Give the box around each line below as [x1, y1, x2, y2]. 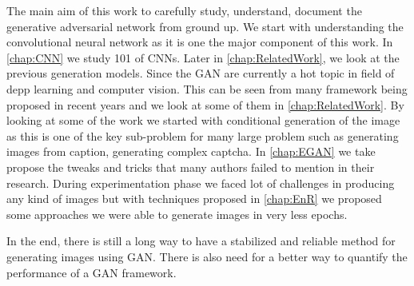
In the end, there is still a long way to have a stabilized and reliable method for [6, 232, 396, 249]
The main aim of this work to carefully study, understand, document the [6, 2, 362, 18]
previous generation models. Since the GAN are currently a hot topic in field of [6, 65, 395, 81]
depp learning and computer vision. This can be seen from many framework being [6, 80, 408, 97]
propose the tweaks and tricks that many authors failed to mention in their [6, 158, 375, 175]
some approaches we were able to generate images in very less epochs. [6, 205, 348, 222]
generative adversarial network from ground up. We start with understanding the [6, 18, 404, 34]
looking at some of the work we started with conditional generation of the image [6, 112, 400, 129]
